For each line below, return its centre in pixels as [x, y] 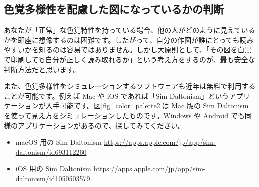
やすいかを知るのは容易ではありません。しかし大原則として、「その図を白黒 [128, 50]
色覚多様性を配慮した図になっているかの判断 [114, 9]
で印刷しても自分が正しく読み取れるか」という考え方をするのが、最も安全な [130, 59]
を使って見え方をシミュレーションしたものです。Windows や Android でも [124, 115]
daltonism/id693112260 [51, 151]
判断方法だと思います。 [42, 69]
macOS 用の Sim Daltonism [59, 142]
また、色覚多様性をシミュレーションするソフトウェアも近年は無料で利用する [130, 86]
